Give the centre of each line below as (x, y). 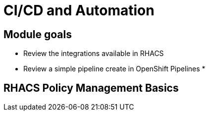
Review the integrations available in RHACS (94, 54)
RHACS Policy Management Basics (91, 88)
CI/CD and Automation (79, 10)
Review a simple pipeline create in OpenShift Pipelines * (114, 69)
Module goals (38, 34)
